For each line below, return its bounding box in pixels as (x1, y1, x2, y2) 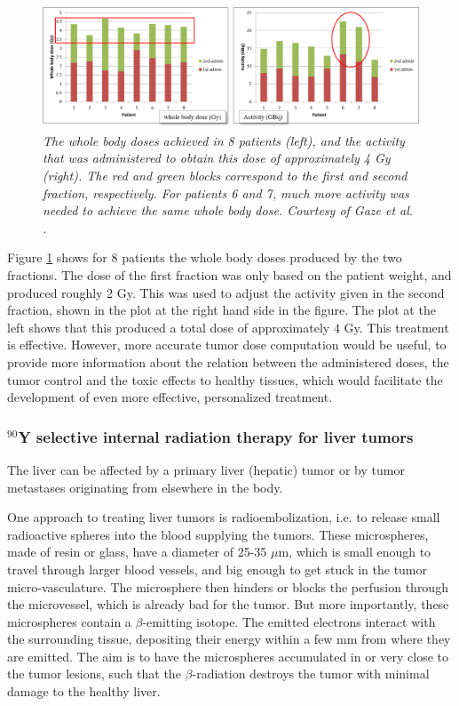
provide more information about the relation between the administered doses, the (7, 352, 449, 371)
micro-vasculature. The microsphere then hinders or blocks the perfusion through (7, 577, 448, 596)
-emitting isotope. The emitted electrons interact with (142, 612, 436, 630)
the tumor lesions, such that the (7, 664, 181, 683)
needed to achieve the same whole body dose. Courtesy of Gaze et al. (43, 201, 414, 220)
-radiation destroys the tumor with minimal (192, 664, 430, 683)
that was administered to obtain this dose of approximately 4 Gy (43, 148, 391, 167)
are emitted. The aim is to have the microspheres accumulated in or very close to (7, 646, 449, 665)
